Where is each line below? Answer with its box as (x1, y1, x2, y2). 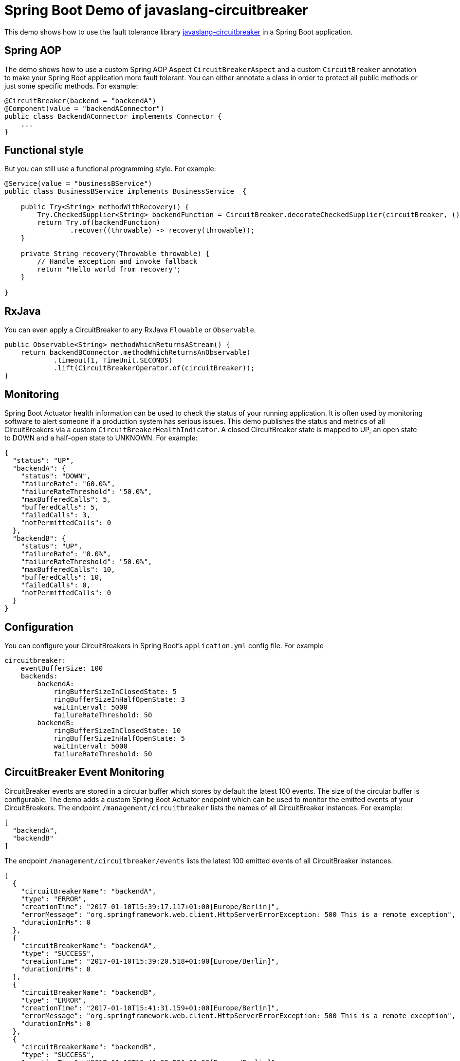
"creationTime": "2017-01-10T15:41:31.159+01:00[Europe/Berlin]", (20, 1004, 279, 1012)
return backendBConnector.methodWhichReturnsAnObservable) (20, 348, 251, 357)
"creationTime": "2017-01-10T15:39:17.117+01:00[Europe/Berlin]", (20, 902, 279, 911)
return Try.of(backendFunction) (37, 219, 161, 227)
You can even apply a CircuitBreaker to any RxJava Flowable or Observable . (4, 326, 256, 334)
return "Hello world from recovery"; (37, 265, 181, 274)
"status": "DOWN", (20, 472, 91, 480)
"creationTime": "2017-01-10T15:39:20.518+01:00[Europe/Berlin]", (20, 957, 279, 965)
